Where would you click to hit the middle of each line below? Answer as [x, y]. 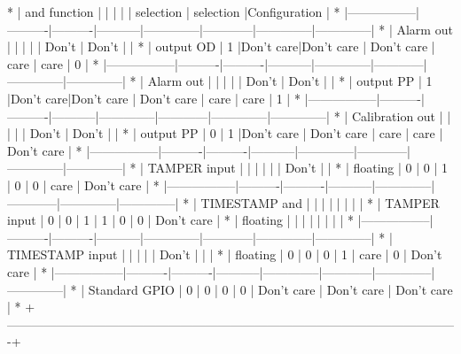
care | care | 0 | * [53, 63]
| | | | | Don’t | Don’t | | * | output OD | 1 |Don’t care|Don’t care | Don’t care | [221, 46]
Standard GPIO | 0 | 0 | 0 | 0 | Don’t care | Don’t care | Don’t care [270, 289]
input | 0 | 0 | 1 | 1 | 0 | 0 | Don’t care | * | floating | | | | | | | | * [181, 220]
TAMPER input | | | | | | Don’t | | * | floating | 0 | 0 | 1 [298, 168]
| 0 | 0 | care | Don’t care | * [83, 185]
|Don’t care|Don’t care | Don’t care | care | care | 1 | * [154, 98]
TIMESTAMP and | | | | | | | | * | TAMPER [320, 202]
